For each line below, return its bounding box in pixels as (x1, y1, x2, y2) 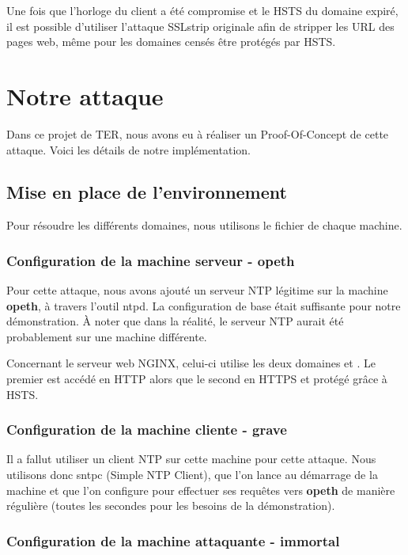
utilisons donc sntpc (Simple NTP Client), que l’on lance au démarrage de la (6, 466, 378, 483)
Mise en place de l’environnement (6, 180, 287, 204)
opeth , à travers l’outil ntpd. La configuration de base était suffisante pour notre (6, 297, 401, 314)
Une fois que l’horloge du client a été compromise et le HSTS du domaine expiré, (6, 2, 399, 18)
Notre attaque (6, 79, 164, 112)
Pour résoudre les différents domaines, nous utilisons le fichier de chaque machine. (6, 217, 402, 234)
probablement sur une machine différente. (6, 328, 207, 344)
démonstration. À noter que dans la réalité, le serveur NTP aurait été (6, 313, 344, 329)
